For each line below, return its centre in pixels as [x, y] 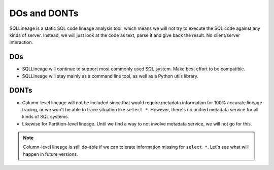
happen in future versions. [50, 154]
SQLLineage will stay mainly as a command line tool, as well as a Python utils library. [110, 76]
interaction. [21, 42]
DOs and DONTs [44, 13]
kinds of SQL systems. [46, 117]
